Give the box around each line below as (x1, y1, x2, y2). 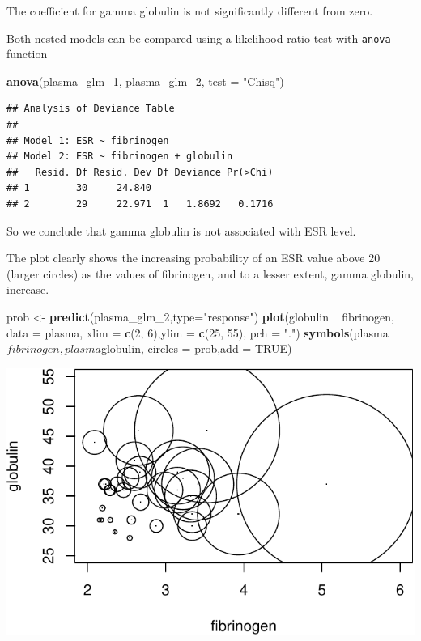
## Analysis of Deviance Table (6, 103, 175, 115)
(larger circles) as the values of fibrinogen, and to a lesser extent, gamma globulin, (6, 265, 415, 282)
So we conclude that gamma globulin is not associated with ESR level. (6, 222, 356, 239)
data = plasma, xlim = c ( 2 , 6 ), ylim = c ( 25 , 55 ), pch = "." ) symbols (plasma (6, 324, 389, 341)
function (6, 45, 48, 62)
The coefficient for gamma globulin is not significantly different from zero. (6, 2, 373, 19)
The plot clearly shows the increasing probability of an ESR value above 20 (6, 249, 381, 266)
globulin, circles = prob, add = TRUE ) (100, 340, 292, 357)
